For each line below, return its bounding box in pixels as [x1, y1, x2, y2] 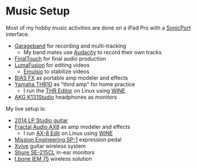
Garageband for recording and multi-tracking [14, 42, 127, 49]
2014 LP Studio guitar [14, 116, 68, 124]
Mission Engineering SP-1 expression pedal [14, 135, 122, 143]
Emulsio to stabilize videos [23, 67, 90, 75]
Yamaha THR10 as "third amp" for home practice [14, 80, 135, 88]
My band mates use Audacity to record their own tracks [23, 48, 162, 55]
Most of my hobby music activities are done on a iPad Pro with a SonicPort [5, 24, 191, 31]
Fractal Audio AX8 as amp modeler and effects [14, 123, 131, 130]
